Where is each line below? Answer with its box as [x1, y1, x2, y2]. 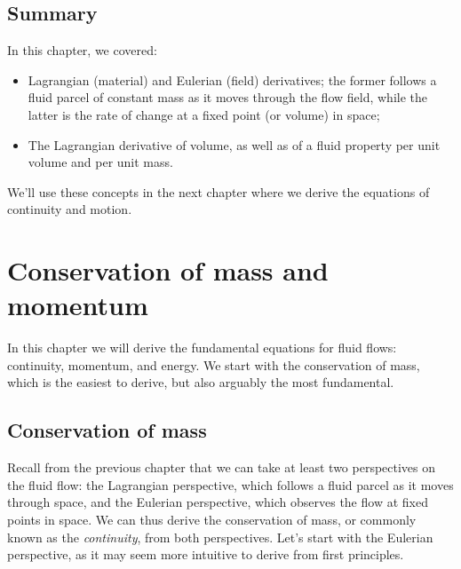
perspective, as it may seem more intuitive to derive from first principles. [7, 545, 404, 564]
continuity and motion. [7, 200, 132, 218]
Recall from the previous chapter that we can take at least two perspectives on [7, 458, 436, 477]
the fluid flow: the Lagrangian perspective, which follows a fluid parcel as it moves [7, 475, 454, 494]
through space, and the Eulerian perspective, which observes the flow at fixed [7, 493, 428, 511]
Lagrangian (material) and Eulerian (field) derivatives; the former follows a [28, 70, 437, 89]
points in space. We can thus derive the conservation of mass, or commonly [7, 510, 417, 529]
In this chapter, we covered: [7, 41, 157, 59]
